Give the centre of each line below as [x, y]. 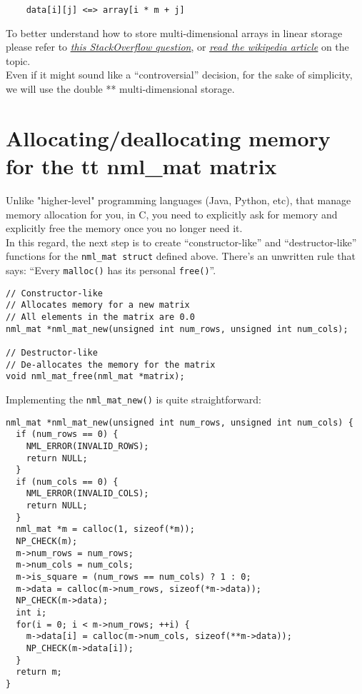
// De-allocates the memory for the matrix [111, 364]
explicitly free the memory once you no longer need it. [124, 228]
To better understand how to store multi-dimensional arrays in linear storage [174, 32]
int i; [31, 613]
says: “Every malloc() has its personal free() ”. [111, 270]
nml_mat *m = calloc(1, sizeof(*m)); [105, 529]
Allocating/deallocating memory [168, 137]
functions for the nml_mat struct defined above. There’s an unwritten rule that [181, 256]
